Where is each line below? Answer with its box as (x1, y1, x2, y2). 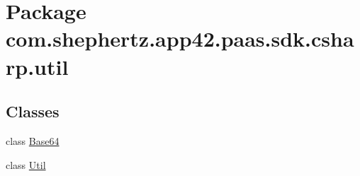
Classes (6, 100, 60, 122)
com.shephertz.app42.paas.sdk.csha (6, 24, 354, 53)
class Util (6, 157, 46, 172)
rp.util (6, 52, 69, 81)
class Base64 (6, 133, 60, 148)
